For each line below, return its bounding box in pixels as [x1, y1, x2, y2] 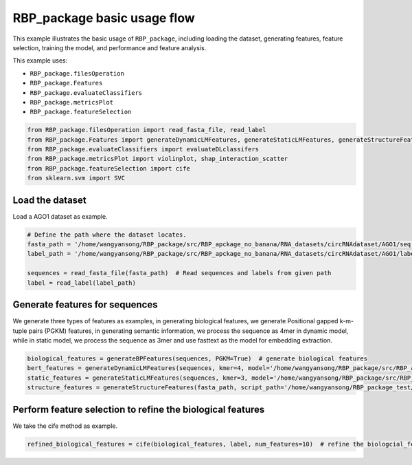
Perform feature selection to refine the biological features [12, 403, 265, 415]
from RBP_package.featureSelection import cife [27, 164, 190, 172]
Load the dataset [12, 194, 87, 206]
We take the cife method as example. [12, 422, 118, 430]
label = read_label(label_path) [27, 279, 137, 287]
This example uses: [12, 56, 68, 65]
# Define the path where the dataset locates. [27, 230, 187, 239]
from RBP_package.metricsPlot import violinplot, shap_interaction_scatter [27, 155, 288, 163]
